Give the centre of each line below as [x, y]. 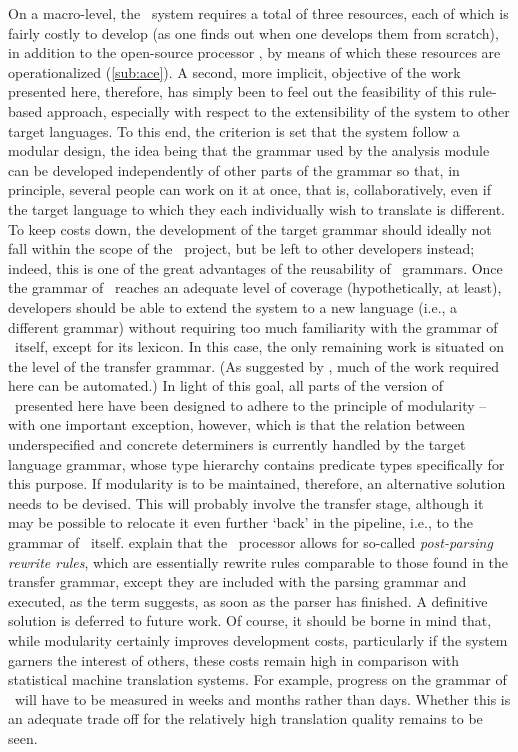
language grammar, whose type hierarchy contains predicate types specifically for [256, 463]
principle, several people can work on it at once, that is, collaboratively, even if [249, 189]
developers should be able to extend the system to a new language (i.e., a [233, 306]
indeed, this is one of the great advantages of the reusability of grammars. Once [255, 267]
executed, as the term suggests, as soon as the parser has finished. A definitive [248, 600]
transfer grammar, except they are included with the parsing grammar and [237, 581]
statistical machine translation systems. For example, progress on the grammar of [257, 679]
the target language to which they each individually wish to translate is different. [256, 208]
